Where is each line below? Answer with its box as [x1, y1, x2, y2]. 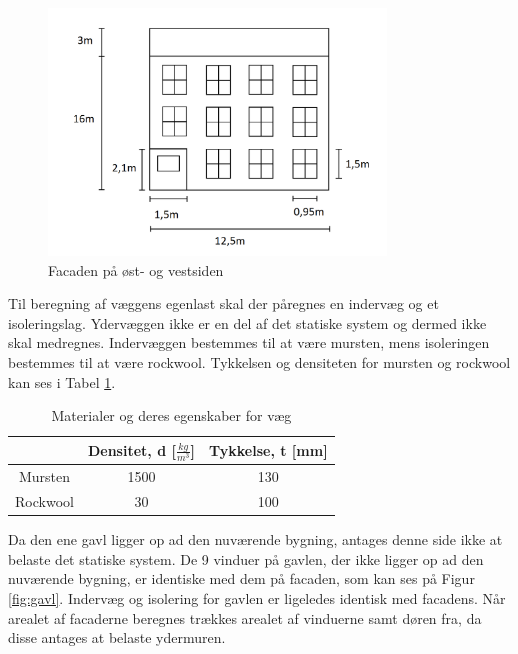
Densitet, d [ [87, 439, 176, 460]
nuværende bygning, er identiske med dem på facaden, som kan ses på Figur [8, 568, 475, 589]
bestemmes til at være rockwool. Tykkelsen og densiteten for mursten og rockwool [8, 352, 511, 373]
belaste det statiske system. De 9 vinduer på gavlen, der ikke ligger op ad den [8, 548, 484, 569]
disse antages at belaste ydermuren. [8, 627, 226, 648]
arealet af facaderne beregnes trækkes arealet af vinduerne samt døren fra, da [8, 607, 482, 628]
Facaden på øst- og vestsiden [48, 259, 224, 280]
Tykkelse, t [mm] [209, 440, 328, 461]
